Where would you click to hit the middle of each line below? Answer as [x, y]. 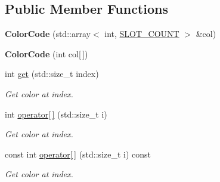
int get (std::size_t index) [52, 74]
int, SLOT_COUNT [142, 34]
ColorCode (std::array [48, 34]
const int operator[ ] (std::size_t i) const [78, 154]
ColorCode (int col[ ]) [47, 53]
